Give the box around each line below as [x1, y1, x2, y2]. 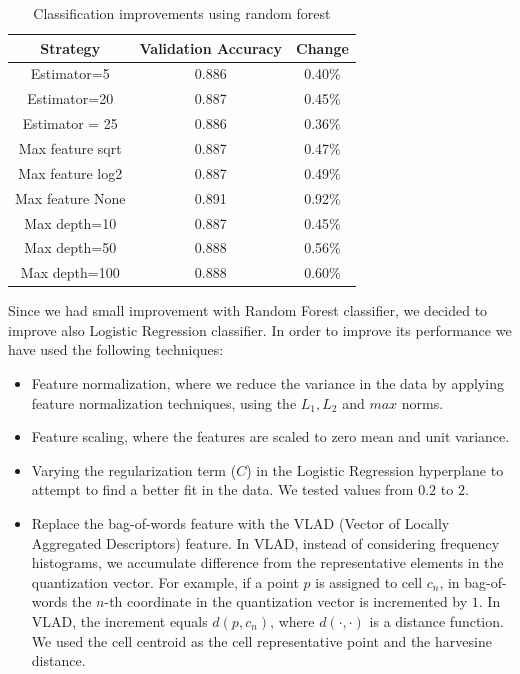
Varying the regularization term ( [31, 459, 237, 480]
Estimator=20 [27, 88, 114, 109]
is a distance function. [369, 611, 504, 631]
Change [296, 37, 349, 58]
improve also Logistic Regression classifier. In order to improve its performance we [8, 319, 512, 340]
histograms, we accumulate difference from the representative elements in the [31, 552, 504, 573]
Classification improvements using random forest [33, 3, 331, 23]
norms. [401, 392, 444, 413]
